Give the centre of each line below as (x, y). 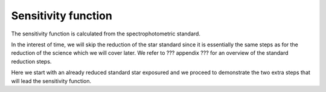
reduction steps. (31, 61)
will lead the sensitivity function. (51, 81)
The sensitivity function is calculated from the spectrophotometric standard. (106, 34)
